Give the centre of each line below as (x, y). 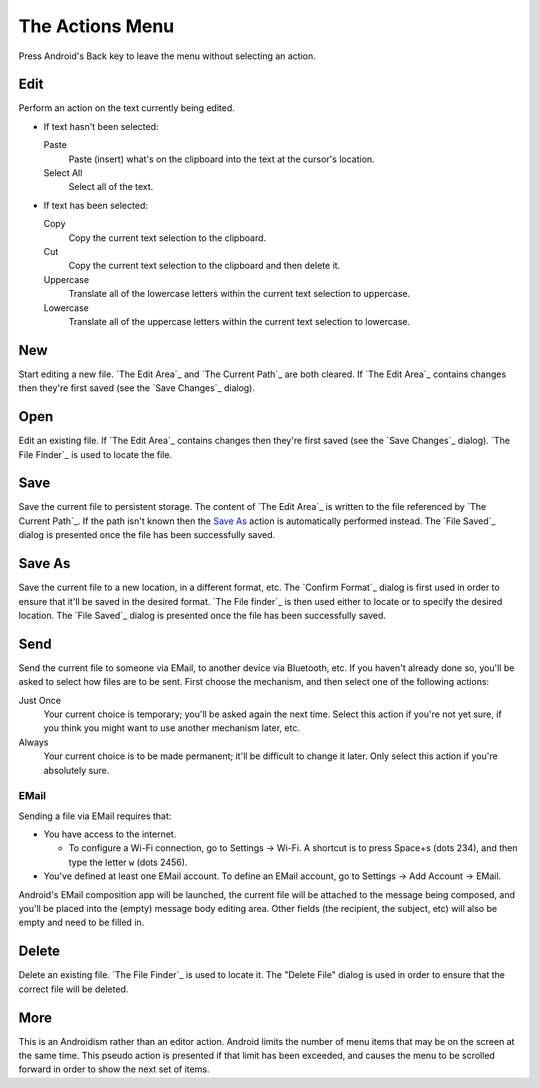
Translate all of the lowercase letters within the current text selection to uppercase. (239, 294)
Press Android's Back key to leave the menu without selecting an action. (167, 56)
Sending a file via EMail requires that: (95, 816)
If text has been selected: (96, 205)
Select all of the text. (111, 187)
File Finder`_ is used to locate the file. (95, 454)
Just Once (40, 700)
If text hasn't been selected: (101, 126)
